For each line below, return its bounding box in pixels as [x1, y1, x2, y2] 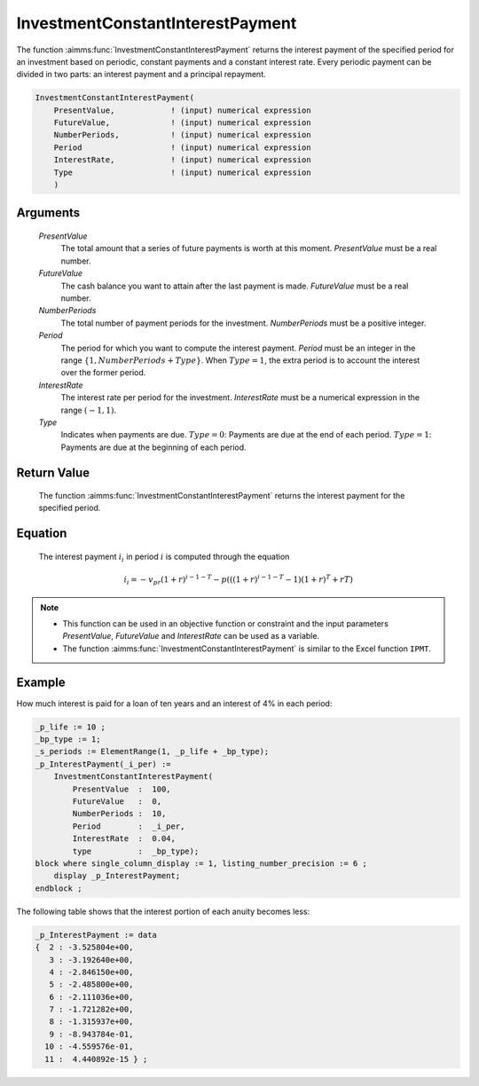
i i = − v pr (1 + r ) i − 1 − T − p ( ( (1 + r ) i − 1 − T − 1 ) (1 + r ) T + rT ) [123, 573, 354, 586]
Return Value [16, 465, 90, 480]
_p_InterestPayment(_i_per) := [35, 759, 172, 769]
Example [16, 674, 66, 689]
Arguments [16, 205, 81, 221]
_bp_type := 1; [35, 735, 101, 744]
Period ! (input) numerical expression [53, 142, 311, 153]
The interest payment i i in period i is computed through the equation [38, 551, 290, 563]
